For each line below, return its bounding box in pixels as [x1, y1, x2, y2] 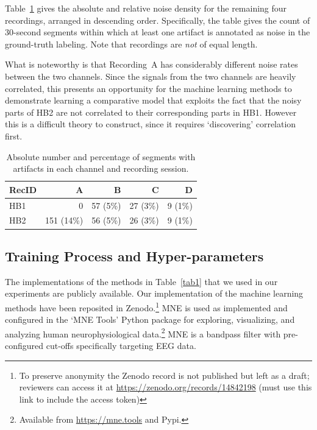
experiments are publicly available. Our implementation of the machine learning [5, 287, 304, 300]
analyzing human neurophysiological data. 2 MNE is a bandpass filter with [5, 325, 281, 340]
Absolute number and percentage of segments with [6, 150, 196, 163]
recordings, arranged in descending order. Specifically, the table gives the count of [5, 13, 310, 26]
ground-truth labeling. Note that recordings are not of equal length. [5, 37, 258, 50]
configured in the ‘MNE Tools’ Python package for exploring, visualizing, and [5, 313, 295, 326]
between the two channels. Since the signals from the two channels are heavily [5, 69, 296, 82]
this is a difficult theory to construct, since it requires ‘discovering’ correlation [5, 118, 296, 130]
